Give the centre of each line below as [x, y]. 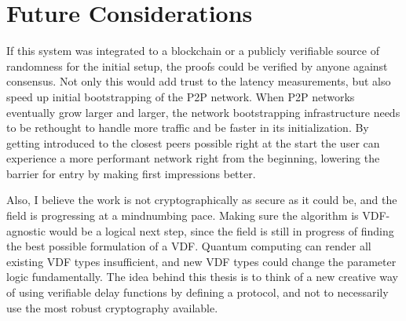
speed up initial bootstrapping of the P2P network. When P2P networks [181, 96]
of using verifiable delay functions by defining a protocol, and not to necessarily [198, 292]
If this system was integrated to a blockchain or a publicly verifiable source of [193, 51]
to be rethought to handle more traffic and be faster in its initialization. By [188, 128]
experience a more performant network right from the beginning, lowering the [193, 158]
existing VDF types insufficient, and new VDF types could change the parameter [201, 261]
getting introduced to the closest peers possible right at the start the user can [193, 142]
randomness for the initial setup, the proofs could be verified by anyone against [197, 66]
